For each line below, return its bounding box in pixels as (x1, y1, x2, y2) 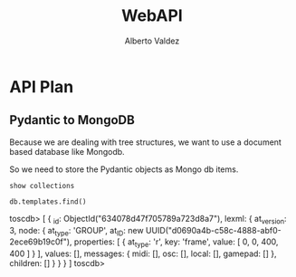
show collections (9, 181, 75, 190)
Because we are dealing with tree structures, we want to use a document (9, 137, 282, 148)
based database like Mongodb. (9, 146, 125, 157)
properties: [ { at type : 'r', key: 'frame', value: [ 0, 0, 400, (73, 236, 279, 250)
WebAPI (121, 5, 183, 26)
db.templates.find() (9, 196, 88, 206)
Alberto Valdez (124, 35, 180, 46)
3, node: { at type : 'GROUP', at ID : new (9, 224, 144, 238)
